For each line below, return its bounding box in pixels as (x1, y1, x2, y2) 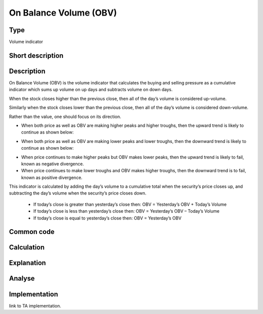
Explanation (9, 259, 46, 267)
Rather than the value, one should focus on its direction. (9, 114, 121, 119)
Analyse (9, 275, 35, 283)
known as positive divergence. (21, 175, 83, 180)
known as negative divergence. (21, 161, 84, 167)
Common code (9, 228, 55, 236)
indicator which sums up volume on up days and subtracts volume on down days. (9, 87, 173, 93)
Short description (9, 51, 64, 59)
